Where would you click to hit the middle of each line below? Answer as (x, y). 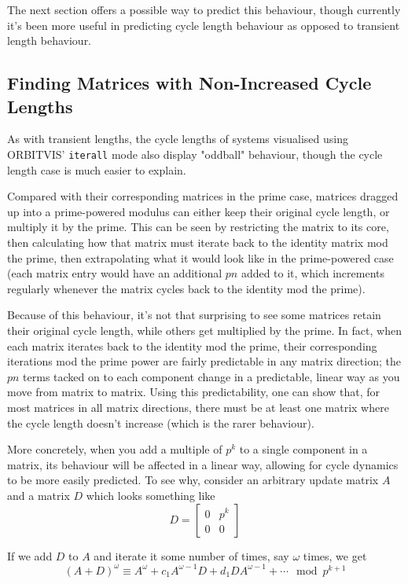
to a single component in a (303, 449)
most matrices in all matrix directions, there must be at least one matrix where (198, 407)
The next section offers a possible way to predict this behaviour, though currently (204, 9)
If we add (30, 555)
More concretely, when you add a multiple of (115, 449)
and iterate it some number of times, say (191, 555)
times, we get (335, 555)
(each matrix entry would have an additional (115, 273)
